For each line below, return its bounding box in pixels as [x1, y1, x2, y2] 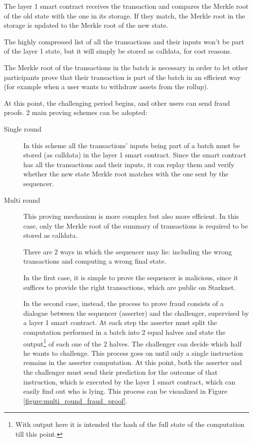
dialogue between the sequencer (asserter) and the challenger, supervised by [23, 307, 249, 318]
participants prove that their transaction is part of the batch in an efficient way [4, 72, 241, 82]
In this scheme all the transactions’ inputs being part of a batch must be [23, 140, 240, 150]
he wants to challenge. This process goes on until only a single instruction [23, 347, 243, 358]
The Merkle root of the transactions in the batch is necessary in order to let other [4, 62, 248, 72]
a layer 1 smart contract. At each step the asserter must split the [23, 317, 217, 327]
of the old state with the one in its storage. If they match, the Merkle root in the [4, 10, 245, 20]
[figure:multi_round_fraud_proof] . [23, 395, 128, 405]
